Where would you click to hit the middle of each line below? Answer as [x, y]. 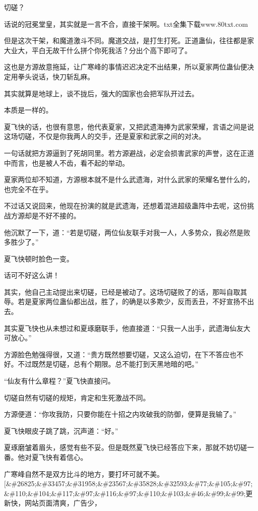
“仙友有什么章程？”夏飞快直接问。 [60, 381]
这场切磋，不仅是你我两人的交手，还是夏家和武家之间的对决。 [105, 136]
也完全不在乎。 [28, 189]
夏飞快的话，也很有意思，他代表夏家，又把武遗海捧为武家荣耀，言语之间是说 [129, 126]
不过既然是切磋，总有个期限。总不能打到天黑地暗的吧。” [108, 364]
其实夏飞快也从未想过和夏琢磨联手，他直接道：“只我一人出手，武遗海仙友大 [127, 328]
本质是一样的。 [28, 110]
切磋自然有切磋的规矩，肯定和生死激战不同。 [77, 397]
